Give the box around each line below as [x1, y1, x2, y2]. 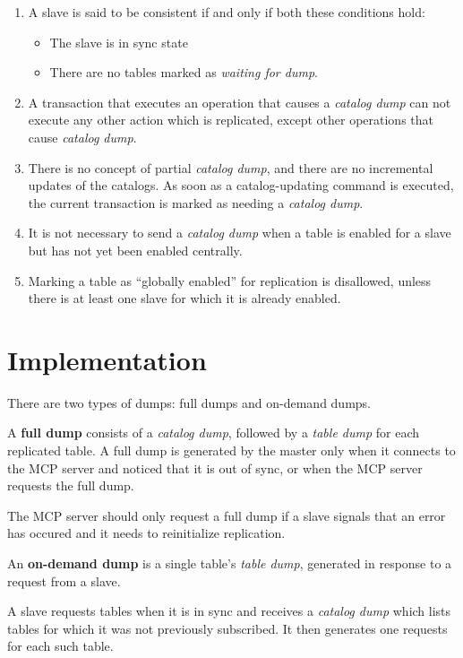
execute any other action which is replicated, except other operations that [28, 110, 433, 129]
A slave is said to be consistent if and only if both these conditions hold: [28, 3, 425, 21]
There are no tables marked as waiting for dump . [49, 63, 318, 82]
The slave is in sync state [49, 32, 188, 51]
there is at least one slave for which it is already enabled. [28, 289, 341, 307]
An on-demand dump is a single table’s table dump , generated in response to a [7, 554, 452, 572]
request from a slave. [7, 571, 121, 590]
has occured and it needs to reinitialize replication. [7, 524, 286, 542]
